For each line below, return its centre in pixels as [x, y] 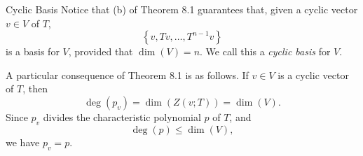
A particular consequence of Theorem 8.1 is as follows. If [127, 75]
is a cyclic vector [313, 75]
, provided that [101, 51]
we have [23, 142]
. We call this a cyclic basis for [265, 51]
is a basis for [33, 51]
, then [35, 88]
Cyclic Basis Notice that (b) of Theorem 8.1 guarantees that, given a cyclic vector [182, 9]
